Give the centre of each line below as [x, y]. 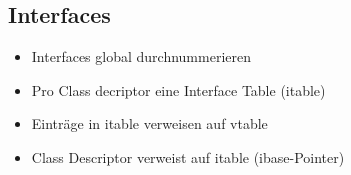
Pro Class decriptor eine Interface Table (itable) [178, 89]
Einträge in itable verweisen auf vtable [149, 123]
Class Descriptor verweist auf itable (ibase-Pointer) [188, 156]
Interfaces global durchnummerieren [141, 56]
